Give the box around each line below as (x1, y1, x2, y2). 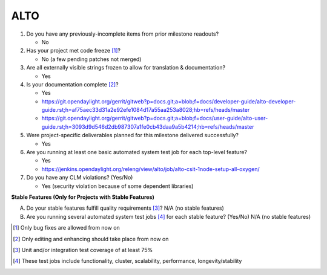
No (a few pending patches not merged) (41, 55, 142, 63)
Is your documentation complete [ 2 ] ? (26, 80, 119, 88)
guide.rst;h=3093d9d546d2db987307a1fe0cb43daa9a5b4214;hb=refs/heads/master (41, 123, 254, 130)
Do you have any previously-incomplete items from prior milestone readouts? (26, 30, 219, 37)
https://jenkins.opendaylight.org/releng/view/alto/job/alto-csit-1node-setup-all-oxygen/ (41, 165, 260, 172)
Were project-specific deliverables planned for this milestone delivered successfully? (26, 132, 239, 139)
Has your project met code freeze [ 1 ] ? (26, 47, 121, 54)
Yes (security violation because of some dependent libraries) (41, 182, 194, 190)
